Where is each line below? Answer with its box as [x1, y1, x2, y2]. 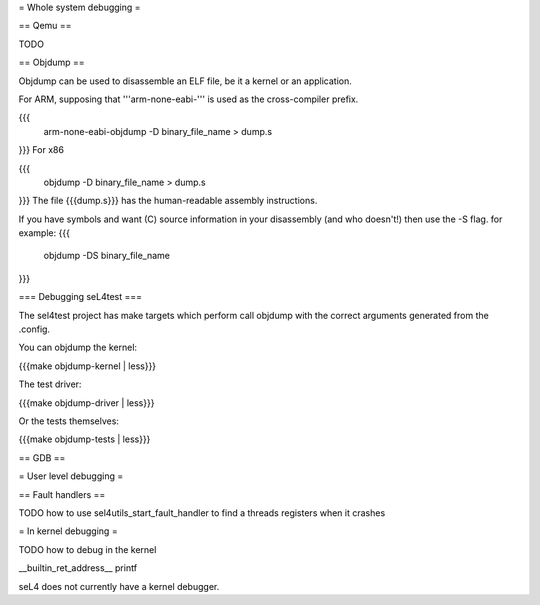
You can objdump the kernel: [18, 341, 138, 354]
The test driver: [18, 378, 82, 390]
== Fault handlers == [18, 488, 106, 500]
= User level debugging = [18, 470, 124, 482]
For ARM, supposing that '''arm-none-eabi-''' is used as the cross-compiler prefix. [18, 93, 359, 105]
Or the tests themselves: [18, 415, 120, 427]
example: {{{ [18, 227, 70, 239]
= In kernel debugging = [18, 525, 119, 537]
